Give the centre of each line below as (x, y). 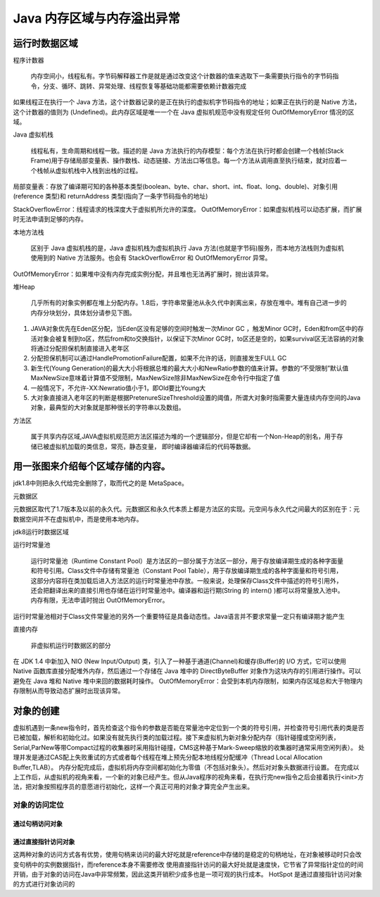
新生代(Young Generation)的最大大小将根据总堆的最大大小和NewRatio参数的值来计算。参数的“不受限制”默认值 (190, 368)
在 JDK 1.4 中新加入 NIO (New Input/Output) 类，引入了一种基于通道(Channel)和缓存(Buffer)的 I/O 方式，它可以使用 (180, 661)
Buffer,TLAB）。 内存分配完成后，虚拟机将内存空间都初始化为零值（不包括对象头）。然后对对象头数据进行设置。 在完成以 (186, 767)
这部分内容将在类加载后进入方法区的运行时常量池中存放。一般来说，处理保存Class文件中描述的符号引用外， (186, 580)
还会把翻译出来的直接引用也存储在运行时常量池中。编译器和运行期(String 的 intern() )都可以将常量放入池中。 (187, 590)
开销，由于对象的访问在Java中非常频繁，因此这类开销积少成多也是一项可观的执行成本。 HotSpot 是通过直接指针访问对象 (188, 874)
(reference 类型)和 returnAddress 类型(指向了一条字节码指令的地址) (110, 196)
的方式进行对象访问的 (44, 884)
